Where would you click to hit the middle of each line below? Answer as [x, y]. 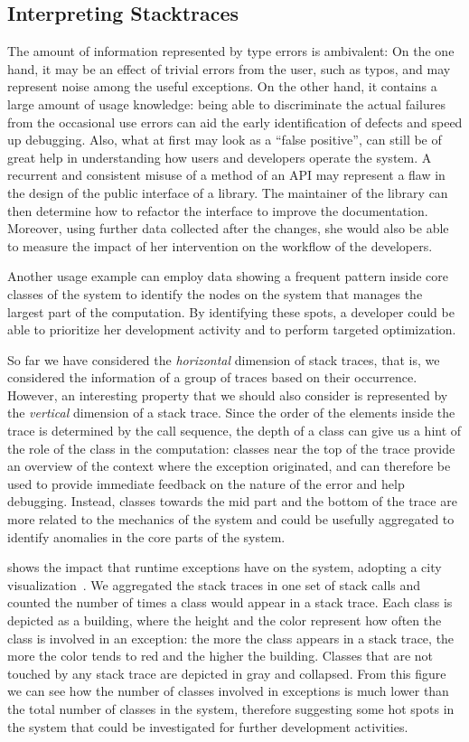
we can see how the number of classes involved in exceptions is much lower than [228, 691]
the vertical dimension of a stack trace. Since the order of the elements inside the [231, 413]
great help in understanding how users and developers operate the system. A [220, 157]
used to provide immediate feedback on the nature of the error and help [206, 483]
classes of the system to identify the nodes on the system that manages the [215, 293]
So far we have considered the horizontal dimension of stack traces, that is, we [224, 359]
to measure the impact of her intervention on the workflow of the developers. [220, 245]
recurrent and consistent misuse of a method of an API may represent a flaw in [226, 175]
